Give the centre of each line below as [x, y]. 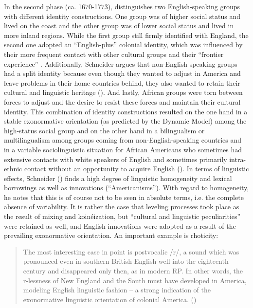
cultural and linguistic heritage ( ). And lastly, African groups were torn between [123, 92]
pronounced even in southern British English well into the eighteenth [126, 261]
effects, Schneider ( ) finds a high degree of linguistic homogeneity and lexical [118, 178]
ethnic [13, 169]
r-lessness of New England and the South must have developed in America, [135, 280]
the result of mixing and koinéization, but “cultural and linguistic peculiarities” [122, 216]
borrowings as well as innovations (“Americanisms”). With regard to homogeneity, [126, 188]
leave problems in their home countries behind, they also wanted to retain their [122, 82]
